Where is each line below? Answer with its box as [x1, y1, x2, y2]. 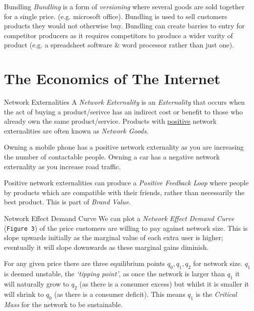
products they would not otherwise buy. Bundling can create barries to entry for [4, 21, 245, 31]
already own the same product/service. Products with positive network [4, 116, 217, 126]
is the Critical [195, 289, 237, 299]
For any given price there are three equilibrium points [4, 258, 165, 268]
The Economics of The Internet [4, 68, 221, 89]
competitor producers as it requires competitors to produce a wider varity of [4, 30, 233, 40]
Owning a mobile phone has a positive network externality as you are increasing [4, 142, 244, 152]
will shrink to [4, 289, 44, 299]
